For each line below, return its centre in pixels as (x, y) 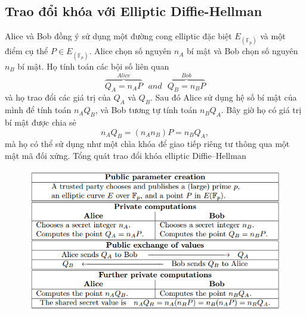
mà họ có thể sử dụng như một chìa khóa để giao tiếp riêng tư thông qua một (147, 144)
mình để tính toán (38, 110)
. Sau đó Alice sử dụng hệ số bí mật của (223, 97)
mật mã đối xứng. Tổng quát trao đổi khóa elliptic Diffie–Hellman (126, 155)
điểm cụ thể (27, 51)
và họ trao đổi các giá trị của (58, 97)
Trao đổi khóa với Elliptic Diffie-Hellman (134, 11)
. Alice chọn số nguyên (130, 51)
